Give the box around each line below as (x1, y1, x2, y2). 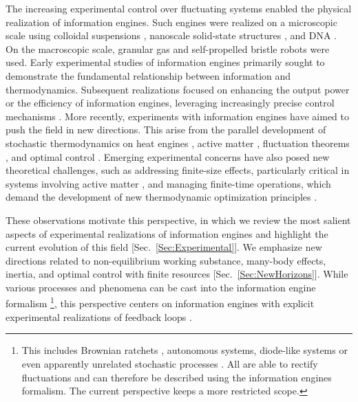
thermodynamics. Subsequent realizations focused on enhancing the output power (6, 82, 350, 96)
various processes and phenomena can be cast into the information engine (6, 280, 316, 294)
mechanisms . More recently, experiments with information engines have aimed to (6, 109, 349, 123)
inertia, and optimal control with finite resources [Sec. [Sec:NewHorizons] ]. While (6, 267, 348, 281)
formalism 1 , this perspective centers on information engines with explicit (6, 294, 315, 311)
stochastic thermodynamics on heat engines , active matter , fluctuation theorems (6, 135, 350, 150)
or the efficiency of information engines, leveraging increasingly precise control (6, 96, 335, 110)
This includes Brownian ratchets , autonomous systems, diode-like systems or (21, 343, 348, 357)
